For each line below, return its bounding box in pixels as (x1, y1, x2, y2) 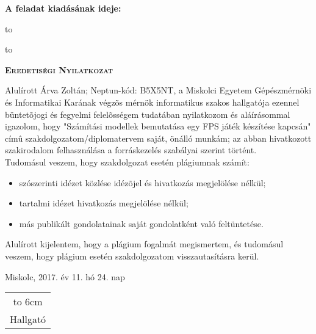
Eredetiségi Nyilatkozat (5, 63, 113, 76)
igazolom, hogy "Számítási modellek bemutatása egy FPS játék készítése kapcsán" (5, 120, 311, 133)
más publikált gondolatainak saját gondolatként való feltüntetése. (19, 217, 264, 230)
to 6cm (13, 294, 43, 309)
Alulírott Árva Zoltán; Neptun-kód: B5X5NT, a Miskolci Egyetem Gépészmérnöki (5, 84, 312, 96)
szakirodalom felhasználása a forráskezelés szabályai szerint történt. (5, 143, 257, 156)
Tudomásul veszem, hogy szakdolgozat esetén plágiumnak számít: (5, 155, 250, 168)
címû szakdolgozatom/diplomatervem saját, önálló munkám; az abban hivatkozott (5, 131, 312, 144)
